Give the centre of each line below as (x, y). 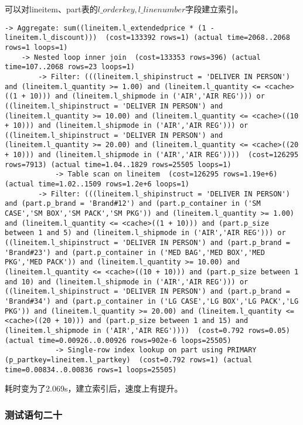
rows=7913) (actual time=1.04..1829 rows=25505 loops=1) (118, 164)
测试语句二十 (34, 414)
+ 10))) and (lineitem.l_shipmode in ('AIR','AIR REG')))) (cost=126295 (152, 155)
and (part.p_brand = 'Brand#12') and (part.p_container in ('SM (133, 204)
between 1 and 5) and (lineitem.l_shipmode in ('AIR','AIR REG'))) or (145, 233)
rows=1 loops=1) (36, 47)
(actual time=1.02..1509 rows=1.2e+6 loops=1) (97, 184)
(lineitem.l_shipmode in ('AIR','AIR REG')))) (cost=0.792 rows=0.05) (147, 330)
